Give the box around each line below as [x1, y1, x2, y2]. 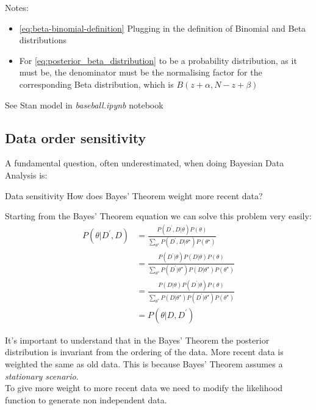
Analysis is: [5, 168, 48, 181]
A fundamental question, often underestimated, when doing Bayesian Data [5, 157, 284, 169]
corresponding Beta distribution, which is [19, 77, 174, 90]
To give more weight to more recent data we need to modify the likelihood [5, 381, 283, 394]
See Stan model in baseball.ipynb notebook [5, 98, 163, 111]
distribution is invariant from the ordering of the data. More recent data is [5, 345, 284, 358]
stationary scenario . [5, 369, 79, 382]
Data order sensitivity [5, 128, 146, 147]
